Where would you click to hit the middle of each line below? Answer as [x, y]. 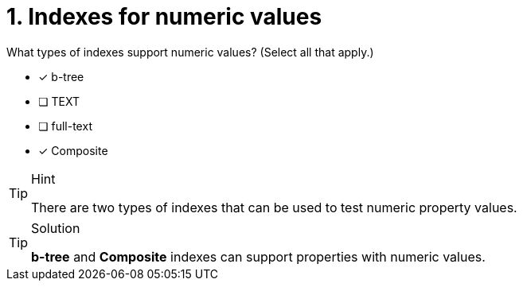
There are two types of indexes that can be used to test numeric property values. [274, 207]
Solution [56, 228]
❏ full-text [65, 126]
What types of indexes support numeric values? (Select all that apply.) [190, 52]
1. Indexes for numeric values [164, 17]
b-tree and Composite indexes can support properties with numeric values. [258, 256]
